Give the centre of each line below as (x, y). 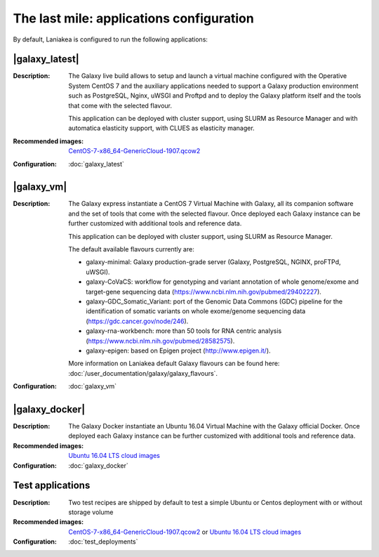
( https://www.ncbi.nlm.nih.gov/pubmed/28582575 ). (160, 341)
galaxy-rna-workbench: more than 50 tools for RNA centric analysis (184, 331)
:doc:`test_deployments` (103, 542)
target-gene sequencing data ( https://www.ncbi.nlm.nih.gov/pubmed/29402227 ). (204, 291)
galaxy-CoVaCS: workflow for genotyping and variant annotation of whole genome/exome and (222, 282)
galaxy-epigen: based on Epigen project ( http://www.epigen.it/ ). (178, 350)
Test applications (52, 486)
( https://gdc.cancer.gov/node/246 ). (137, 321)
